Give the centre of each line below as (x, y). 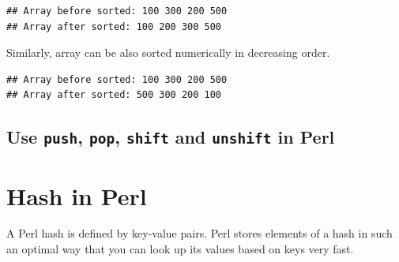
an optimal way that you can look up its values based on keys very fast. (180, 249)
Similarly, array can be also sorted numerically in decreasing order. (168, 52)
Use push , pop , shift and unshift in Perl (171, 137)
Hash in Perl (77, 195)
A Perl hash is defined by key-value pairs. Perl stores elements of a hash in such (199, 233)
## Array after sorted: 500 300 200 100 (114, 95)
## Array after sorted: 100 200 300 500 (114, 26)
